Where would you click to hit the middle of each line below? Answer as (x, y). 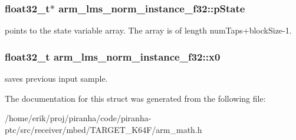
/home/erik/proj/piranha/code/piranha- (78, 118)
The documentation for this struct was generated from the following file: (135, 98)
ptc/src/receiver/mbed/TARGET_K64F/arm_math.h (103, 129)
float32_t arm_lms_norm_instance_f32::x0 (113, 56)
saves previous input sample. (56, 79)
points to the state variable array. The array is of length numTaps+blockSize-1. (148, 30)
